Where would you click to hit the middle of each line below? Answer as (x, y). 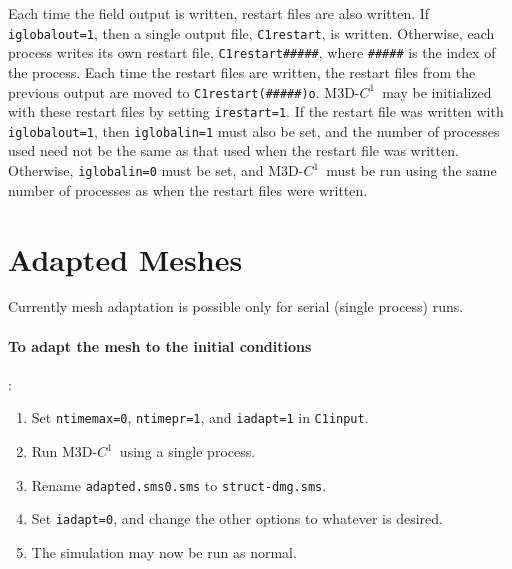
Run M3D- (64, 451)
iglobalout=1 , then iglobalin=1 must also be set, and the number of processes (254, 130)
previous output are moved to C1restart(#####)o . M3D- (184, 91)
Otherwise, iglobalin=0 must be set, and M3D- (156, 170)
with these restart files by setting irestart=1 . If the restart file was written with (256, 111)
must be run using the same (411, 170)
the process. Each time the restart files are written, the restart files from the (242, 71)
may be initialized (437, 91)
